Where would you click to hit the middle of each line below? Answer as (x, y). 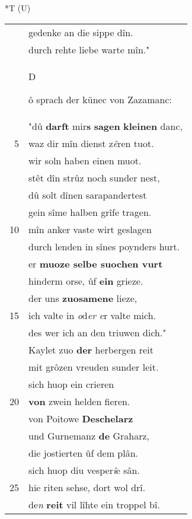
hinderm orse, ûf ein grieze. (86, 281)
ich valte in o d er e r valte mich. (92, 315)
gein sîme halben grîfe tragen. (90, 212)
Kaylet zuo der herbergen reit (91, 349)
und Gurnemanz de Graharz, (89, 435)
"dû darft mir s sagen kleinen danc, (105, 126)
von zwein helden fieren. (79, 401)
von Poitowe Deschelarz (81, 418)
